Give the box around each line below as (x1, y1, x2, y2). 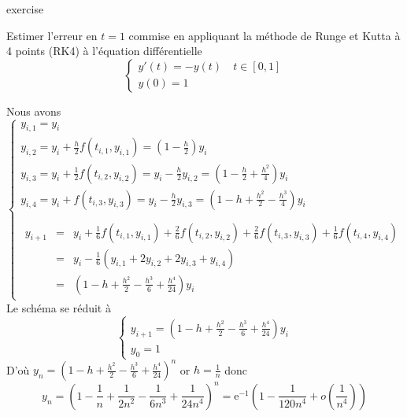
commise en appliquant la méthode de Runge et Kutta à (128, 27, 401, 43)
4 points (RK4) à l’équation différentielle (6, 42, 202, 59)
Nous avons (6, 102, 61, 119)
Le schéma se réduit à (6, 299, 111, 316)
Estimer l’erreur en (6, 27, 98, 43)
